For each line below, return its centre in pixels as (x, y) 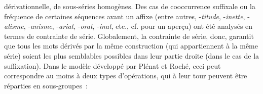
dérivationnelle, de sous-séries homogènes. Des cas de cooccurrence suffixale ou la (130, 6)
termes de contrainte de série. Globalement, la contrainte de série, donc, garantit (129, 36)
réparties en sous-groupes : (46, 85)
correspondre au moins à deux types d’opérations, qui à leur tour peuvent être (126, 76)
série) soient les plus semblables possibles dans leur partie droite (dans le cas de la (132, 55)
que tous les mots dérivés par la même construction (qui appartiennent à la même (131, 46)
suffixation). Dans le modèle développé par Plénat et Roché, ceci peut (112, 65)
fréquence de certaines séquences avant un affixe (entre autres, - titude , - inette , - (127, 16)
